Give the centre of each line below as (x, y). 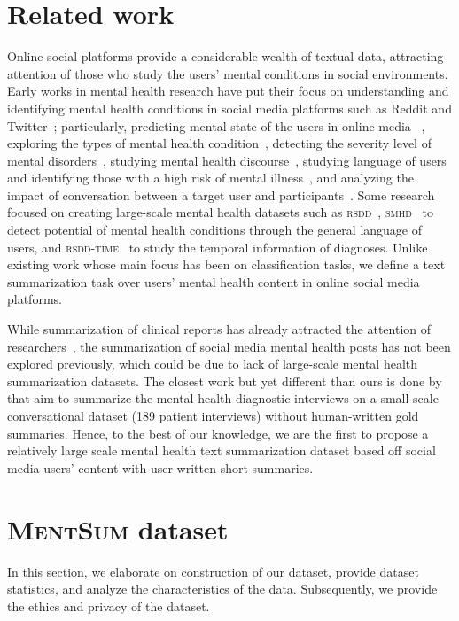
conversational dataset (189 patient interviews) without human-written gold (213, 415)
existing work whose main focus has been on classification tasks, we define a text (226, 264)
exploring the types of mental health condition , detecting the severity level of (219, 143)
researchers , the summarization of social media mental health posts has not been (229, 346)
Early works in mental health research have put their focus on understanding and (228, 91)
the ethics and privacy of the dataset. (109, 605)
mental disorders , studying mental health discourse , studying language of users (227, 160)
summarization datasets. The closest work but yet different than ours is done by (225, 380)
